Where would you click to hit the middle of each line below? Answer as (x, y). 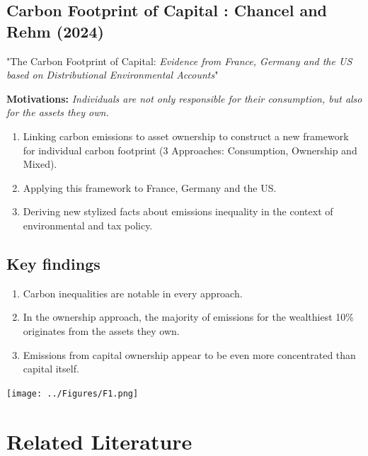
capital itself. (51, 369)
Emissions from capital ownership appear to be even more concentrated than (189, 354)
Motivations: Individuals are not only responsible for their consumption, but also (184, 98)
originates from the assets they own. (101, 330)
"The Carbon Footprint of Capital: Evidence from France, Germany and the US (179, 61)
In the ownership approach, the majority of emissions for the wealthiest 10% (188, 317)
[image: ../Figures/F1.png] (73, 393)
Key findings (53, 263)
